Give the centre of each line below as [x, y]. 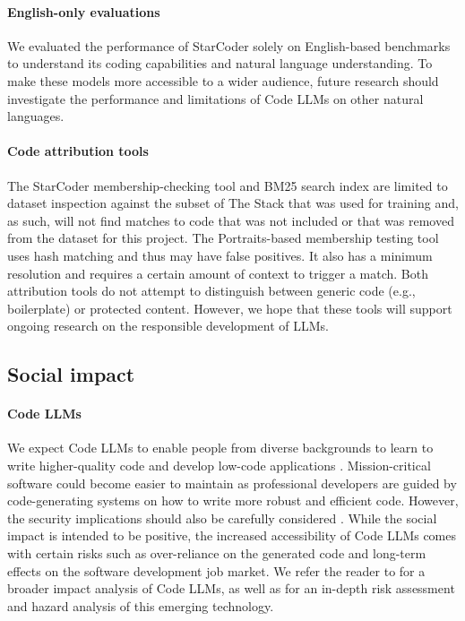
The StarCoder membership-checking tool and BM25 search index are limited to [228, 185]
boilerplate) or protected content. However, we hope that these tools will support [230, 308]
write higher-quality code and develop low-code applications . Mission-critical [219, 466]
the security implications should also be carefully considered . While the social [222, 517]
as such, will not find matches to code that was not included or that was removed [231, 220]
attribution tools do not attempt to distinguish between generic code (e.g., [211, 291]
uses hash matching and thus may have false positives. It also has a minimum [220, 255]
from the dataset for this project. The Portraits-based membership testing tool [223, 238]
